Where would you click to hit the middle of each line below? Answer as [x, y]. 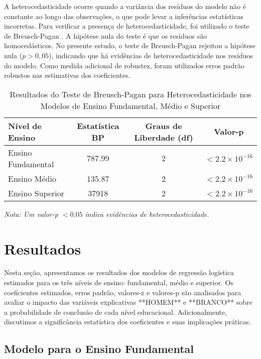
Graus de [164, 126]
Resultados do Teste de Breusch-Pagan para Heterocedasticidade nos [130, 94]
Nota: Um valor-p [31, 214]
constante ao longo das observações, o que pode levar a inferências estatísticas [124, 16]
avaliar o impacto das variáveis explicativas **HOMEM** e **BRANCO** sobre [128, 302]
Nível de [25, 126]
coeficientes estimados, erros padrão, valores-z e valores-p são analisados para [123, 292]
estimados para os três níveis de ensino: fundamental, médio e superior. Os [119, 282]
